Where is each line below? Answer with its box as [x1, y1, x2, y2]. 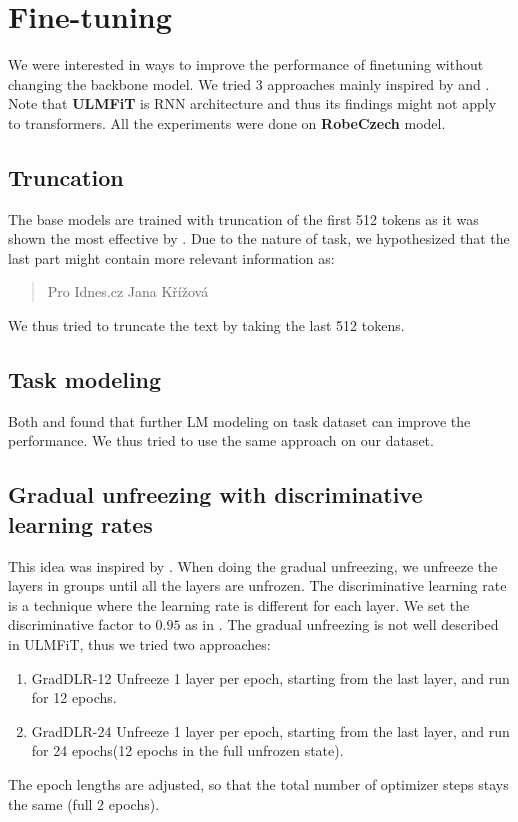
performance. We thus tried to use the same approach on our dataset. [8, 430, 434, 451]
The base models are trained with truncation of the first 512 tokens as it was [8, 208, 479, 229]
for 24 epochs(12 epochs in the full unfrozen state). [31, 740, 344, 761]
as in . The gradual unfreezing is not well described [185, 614, 499, 635]
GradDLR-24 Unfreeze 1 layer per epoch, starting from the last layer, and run [31, 720, 510, 741]
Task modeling [8, 364, 162, 395]
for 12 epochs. [31, 687, 117, 708]
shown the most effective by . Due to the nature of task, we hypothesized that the [8, 228, 510, 249]
